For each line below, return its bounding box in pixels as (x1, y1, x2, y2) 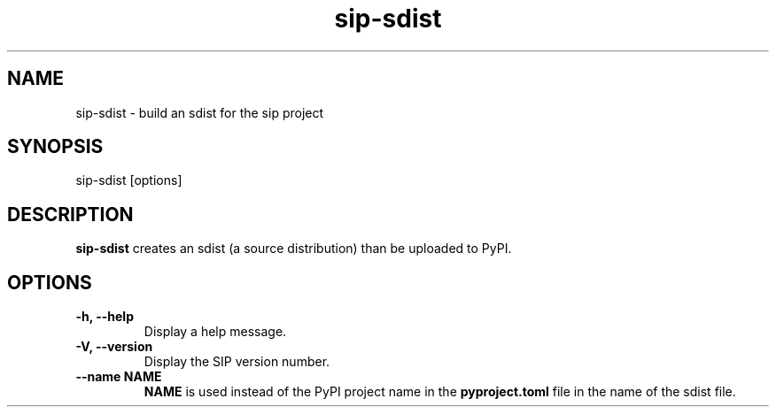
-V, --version (75, 339, 153, 355)
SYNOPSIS (7, 135, 104, 158)
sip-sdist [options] (75, 172, 182, 188)
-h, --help (75, 309, 134, 325)
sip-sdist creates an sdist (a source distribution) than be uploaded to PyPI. (75, 241, 512, 257)
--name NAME (75, 369, 162, 385)
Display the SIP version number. (144, 354, 330, 370)
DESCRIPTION (7, 203, 134, 226)
